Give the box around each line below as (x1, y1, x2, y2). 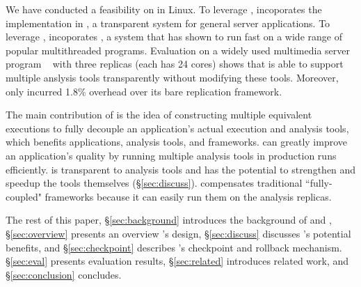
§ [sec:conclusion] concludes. (6, 267, 122, 281)
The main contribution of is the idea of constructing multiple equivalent (6, 107, 312, 122)
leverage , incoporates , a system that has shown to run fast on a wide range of (6, 29, 342, 44)
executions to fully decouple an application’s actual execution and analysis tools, (6, 121, 349, 135)
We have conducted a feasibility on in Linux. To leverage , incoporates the (6, 2, 322, 16)
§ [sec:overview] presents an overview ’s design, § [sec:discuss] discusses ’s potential (6, 226, 351, 240)
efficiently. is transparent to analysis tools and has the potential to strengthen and (6, 162, 356, 176)
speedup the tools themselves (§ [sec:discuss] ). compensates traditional (6, 176, 303, 190)
